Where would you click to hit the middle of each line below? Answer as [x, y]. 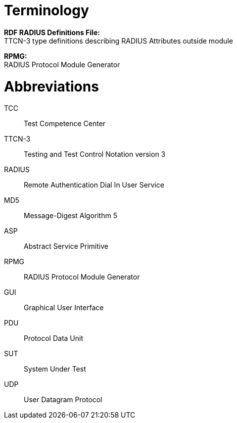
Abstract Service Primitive [66, 246]
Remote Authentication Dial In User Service [94, 185]
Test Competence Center [65, 124]
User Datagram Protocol [63, 400]
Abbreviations [51, 86]
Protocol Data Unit [54, 338]
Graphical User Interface [64, 308]
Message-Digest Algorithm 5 [71, 216]
